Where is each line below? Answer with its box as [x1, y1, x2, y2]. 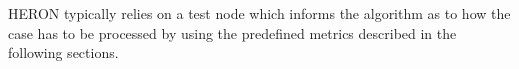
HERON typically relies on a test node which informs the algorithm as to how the [8, 3, 511, 23]
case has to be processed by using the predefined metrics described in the [8, 22, 457, 43]
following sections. [8, 42, 119, 63]
